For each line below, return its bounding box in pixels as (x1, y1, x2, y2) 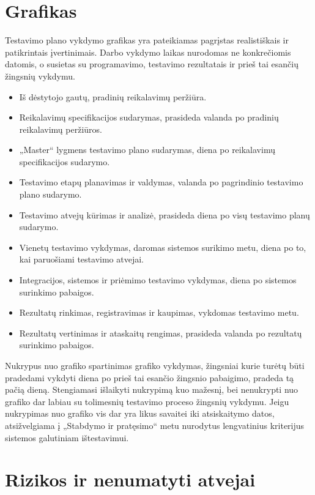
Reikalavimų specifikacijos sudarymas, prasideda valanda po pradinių (19, 111, 279, 124)
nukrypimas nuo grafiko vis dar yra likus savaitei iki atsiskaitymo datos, (5, 407, 275, 420)
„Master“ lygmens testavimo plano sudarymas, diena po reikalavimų (19, 143, 275, 156)
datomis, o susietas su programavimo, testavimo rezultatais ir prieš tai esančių (5, 58, 298, 70)
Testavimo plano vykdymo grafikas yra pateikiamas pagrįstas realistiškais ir (5, 34, 289, 47)
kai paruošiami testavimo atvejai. (19, 253, 144, 266)
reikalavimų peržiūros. (19, 122, 102, 135)
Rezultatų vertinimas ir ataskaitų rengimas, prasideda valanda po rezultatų (19, 326, 302, 339)
